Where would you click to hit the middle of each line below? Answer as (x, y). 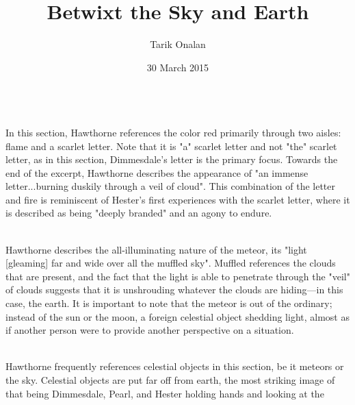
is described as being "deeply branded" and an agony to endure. (139, 213)
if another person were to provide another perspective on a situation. (150, 330)
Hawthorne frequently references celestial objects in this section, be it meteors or (175, 366)
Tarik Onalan (178, 44)
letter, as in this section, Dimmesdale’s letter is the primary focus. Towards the (172, 159)
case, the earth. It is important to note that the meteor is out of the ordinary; (169, 303)
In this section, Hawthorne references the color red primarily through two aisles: (173, 132)
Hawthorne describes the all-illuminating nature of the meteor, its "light (156, 249)
